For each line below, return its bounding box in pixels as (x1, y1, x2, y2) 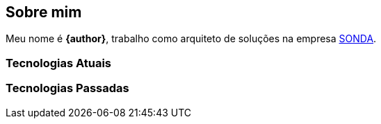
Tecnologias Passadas (6, 81, 129, 96)
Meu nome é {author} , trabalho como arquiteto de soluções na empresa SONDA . (6, 33, 377, 45)
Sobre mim (6, 3, 82, 21)
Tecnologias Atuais (6, 55, 112, 70)
